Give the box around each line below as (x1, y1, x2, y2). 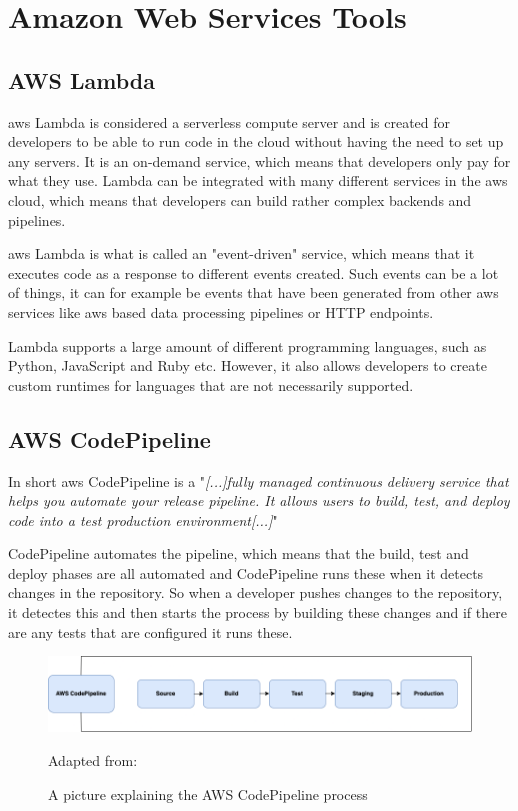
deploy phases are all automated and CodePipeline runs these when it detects (8, 562, 484, 583)
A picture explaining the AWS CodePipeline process (48, 783, 368, 804)
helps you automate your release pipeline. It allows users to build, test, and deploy (8, 490, 510, 511)
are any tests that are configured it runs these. (8, 621, 293, 642)
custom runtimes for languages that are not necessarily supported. (8, 374, 414, 395)
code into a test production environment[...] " (8, 509, 278, 530)
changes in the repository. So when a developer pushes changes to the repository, (8, 582, 503, 603)
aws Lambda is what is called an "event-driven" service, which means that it (8, 243, 475, 264)
